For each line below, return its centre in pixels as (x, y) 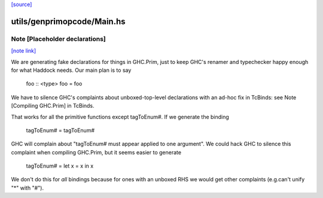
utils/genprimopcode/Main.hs (68, 21)
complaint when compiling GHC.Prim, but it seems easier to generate (96, 152)
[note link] (24, 51)
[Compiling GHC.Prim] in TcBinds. (53, 106)
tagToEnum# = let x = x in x (60, 166)
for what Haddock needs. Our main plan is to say (71, 70)
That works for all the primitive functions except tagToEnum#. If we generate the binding (120, 117)
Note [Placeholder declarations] (58, 39)
